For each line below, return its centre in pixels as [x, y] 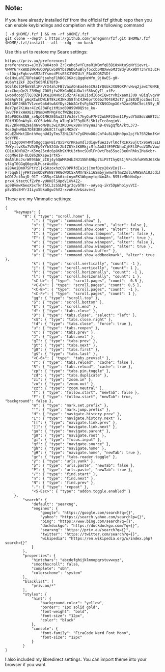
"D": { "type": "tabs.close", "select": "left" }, [84, 315]
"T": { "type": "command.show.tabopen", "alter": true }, [92, 238]
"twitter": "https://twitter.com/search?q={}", [90, 534]
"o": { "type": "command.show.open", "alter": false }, [90, 225]
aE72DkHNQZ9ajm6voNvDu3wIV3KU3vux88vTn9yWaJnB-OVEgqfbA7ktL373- [72, 125]
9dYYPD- [13, 138]
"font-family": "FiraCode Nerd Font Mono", [85, 633]
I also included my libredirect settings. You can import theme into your [76, 659]
